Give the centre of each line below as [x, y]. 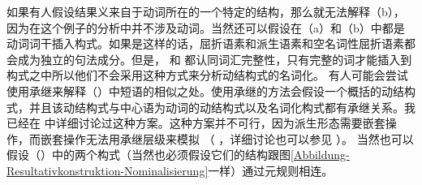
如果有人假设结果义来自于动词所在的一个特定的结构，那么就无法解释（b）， [206, 11]
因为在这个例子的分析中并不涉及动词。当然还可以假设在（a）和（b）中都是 [206, 27]
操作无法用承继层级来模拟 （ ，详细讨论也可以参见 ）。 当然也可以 [238, 138]
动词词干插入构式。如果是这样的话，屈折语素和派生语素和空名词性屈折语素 [205, 43]
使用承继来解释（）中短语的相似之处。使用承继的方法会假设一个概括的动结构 [211, 90]
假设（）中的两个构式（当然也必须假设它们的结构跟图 [149, 155]
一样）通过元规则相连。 [271, 170]
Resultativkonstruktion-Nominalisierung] [108, 170]
